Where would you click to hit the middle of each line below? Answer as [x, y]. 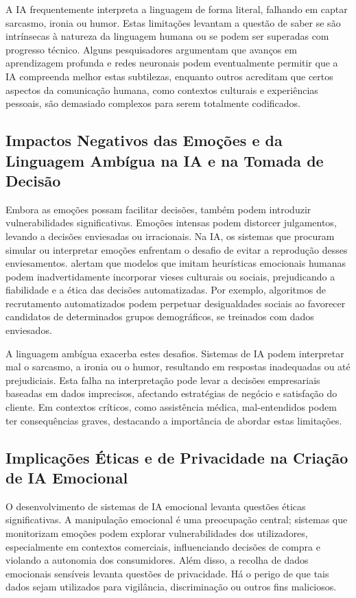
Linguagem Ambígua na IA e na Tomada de [165, 160]
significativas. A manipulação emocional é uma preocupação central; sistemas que [177, 519]
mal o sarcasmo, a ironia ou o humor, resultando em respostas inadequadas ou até [178, 367]
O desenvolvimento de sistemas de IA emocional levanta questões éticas [156, 506]
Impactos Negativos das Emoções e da [144, 140]
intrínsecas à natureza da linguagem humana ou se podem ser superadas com [167, 36]
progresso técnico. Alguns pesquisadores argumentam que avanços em [151, 49]
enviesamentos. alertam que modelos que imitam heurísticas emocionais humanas [176, 263]
